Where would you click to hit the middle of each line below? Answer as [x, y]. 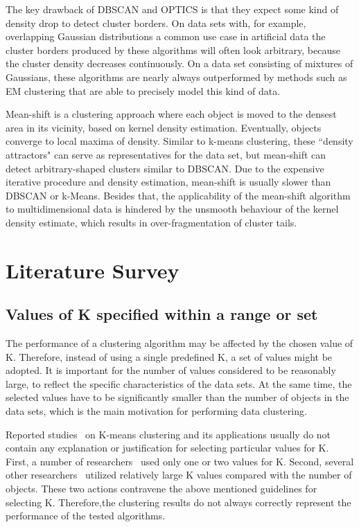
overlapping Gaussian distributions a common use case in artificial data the [166, 36]
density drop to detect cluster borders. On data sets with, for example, [156, 23]
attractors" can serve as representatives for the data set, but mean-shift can [166, 154]
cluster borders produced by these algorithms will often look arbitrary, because [173, 50]
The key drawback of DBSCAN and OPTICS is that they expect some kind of [172, 9]
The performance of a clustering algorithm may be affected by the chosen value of [179, 343]
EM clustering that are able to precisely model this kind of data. [143, 90]
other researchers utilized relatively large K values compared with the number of [179, 475]
